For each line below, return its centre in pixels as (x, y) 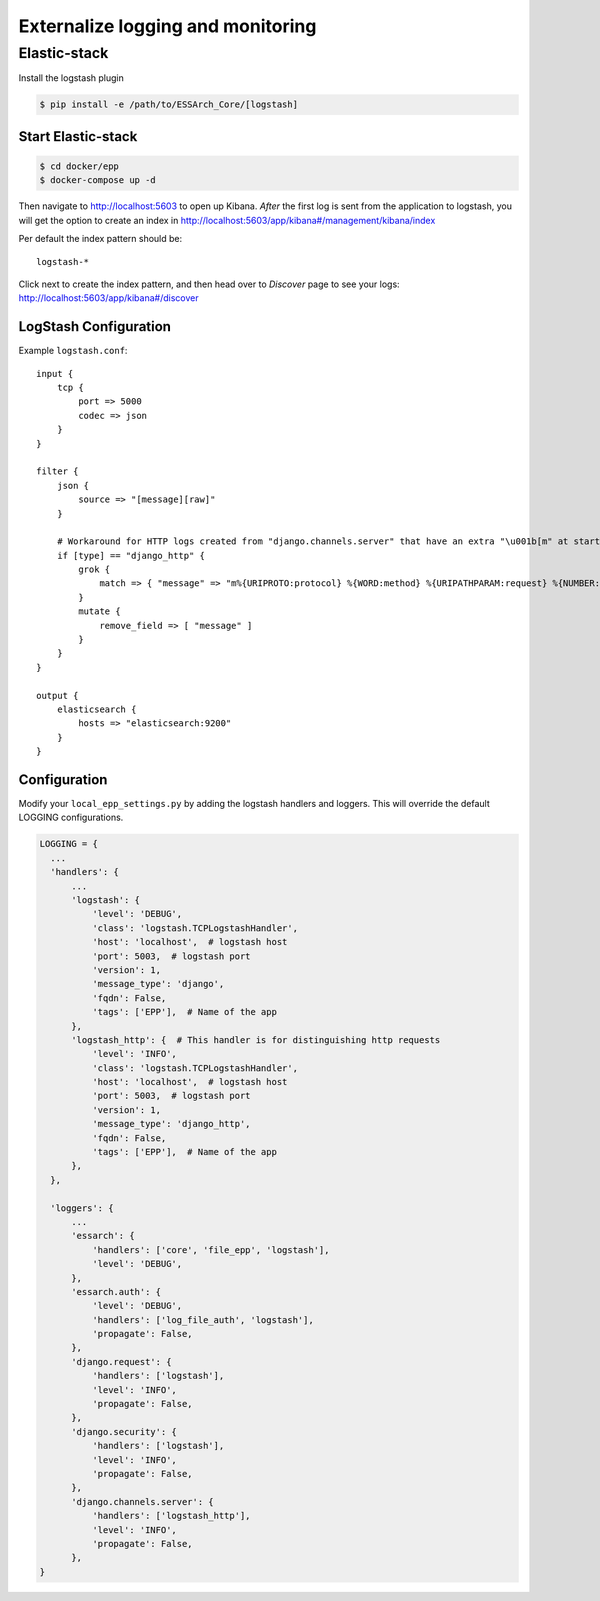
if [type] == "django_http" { (130, 555)
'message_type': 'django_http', (171, 1124)
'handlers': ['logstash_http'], (171, 1516)
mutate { (99, 611)
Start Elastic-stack (78, 136)
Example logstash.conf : (73, 351)
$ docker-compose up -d (98, 180)
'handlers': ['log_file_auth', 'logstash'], (202, 1319)
